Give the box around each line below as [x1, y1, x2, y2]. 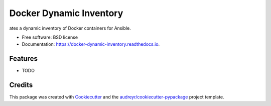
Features [9, 54, 38, 63]
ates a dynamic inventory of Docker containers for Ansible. [9, 25, 131, 31]
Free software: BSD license [22, 34, 78, 40]
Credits [9, 81, 33, 89]
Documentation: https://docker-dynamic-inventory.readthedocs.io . [22, 41, 160, 47]
